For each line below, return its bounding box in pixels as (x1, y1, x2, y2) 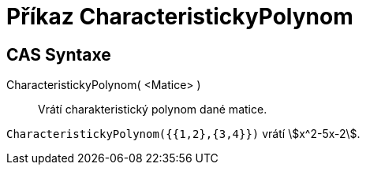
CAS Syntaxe (6, 44, 111, 65)
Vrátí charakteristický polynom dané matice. (38, 102, 267, 117)
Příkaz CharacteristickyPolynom (6, 3, 353, 30)
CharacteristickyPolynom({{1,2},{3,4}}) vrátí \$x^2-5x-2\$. (6, 127, 360, 141)
